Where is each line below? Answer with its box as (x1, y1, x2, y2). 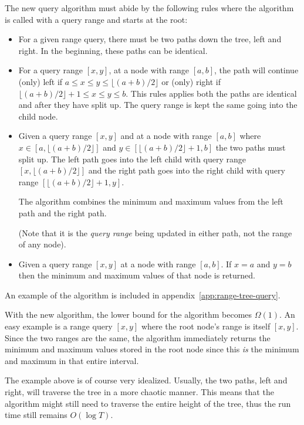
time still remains (5, 409, 67, 421)
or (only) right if (161, 75, 221, 87)
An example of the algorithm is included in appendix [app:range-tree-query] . (5, 288, 281, 301)
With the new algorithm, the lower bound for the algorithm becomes (5, 308, 252, 321)
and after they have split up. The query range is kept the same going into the (18, 98, 298, 111)
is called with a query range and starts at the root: (5, 13, 188, 25)
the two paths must (215, 141, 286, 153)
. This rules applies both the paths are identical (126, 87, 297, 99)
